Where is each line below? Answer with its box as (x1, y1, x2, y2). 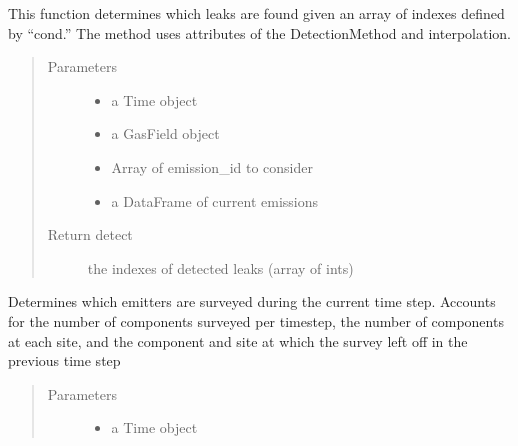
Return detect (47, 224, 133, 245)
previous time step (8, 350, 121, 371)
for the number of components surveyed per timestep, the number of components (8, 310, 504, 331)
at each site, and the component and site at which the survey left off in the (8, 330, 468, 351)
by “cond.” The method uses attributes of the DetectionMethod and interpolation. (8, 22, 511, 43)
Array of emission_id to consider (111, 156, 313, 177)
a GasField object (111, 123, 220, 144)
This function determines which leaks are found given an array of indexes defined (8, 3, 505, 23)
